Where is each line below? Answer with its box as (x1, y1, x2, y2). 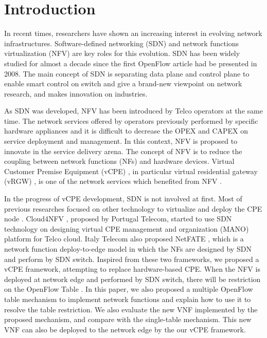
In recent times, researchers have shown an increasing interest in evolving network (4, 28, 262, 39)
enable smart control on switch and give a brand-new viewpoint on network (4, 78, 242, 89)
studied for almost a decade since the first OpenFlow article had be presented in (4, 58, 257, 68)
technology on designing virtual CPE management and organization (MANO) (4, 223, 249, 234)
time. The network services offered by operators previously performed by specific (4, 115, 258, 126)
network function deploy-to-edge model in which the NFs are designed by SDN (4, 243, 252, 254)
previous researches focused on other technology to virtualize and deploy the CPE (4, 203, 262, 214)
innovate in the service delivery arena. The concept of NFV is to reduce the (4, 145, 242, 156)
